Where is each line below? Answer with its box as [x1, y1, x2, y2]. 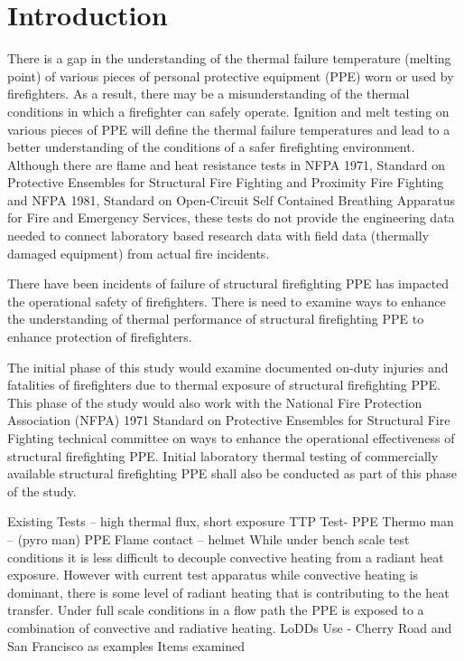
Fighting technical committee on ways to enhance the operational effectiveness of [7, 429, 455, 447]
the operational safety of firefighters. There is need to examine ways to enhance [7, 291, 446, 310]
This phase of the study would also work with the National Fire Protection [7, 392, 422, 411]
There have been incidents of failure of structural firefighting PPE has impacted [7, 274, 450, 293]
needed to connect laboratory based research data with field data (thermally [7, 226, 430, 245]
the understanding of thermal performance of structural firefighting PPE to [7, 309, 424, 328]
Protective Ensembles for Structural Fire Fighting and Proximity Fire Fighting [7, 173, 444, 192]
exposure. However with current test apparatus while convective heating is [7, 565, 419, 584]
